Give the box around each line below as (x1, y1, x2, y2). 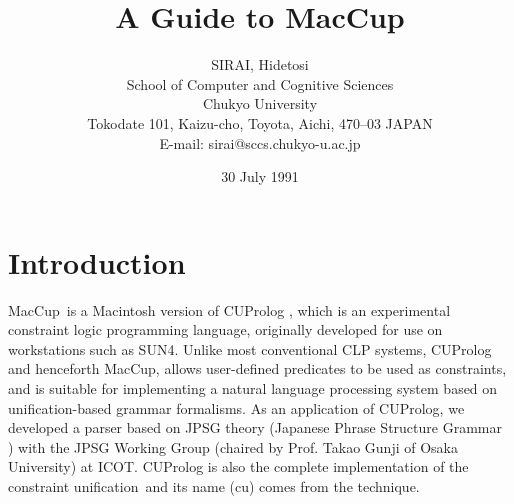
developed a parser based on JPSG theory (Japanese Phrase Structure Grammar (8, 417, 502, 438)
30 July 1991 (221, 166, 299, 187)
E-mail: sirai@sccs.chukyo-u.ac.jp (159, 132, 361, 153)
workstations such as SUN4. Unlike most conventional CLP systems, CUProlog (8, 338, 492, 359)
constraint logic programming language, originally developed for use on (8, 319, 443, 340)
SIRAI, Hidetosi (211, 54, 309, 75)
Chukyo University (202, 93, 318, 114)
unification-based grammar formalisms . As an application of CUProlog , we (8, 397, 465, 418)
